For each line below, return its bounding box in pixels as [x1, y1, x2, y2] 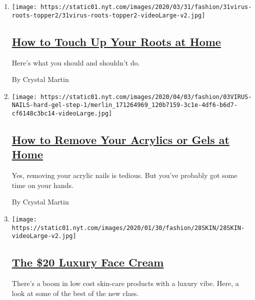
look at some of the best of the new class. [11, 287, 139, 298]
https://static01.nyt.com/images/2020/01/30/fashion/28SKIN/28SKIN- [11, 224, 245, 231]
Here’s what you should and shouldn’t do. [11, 57, 140, 67]
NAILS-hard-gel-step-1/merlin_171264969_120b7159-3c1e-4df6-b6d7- [11, 101, 237, 109]
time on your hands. [11, 179, 73, 190]
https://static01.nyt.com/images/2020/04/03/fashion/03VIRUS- [40, 93, 252, 100]
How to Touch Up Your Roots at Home [11, 33, 221, 49]
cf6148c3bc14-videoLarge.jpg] [11, 110, 112, 117]
